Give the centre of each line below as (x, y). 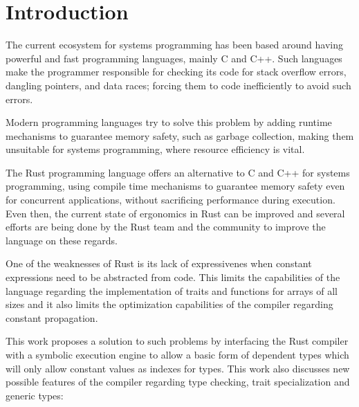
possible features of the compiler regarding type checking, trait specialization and (178, 382)
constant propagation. (52, 317)
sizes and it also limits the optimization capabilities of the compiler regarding (169, 304)
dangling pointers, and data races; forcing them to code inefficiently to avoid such (178, 85)
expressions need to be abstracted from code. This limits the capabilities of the (173, 277)
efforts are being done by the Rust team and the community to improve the (166, 227)
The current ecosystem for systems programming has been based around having (175, 45)
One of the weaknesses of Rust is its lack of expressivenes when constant (159, 263)
